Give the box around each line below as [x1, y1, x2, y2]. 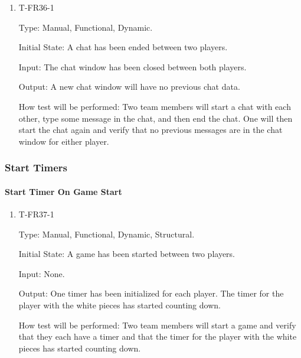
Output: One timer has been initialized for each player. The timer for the [18, 287, 284, 300]
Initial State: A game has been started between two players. [18, 248, 235, 260]
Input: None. [18, 267, 65, 279]
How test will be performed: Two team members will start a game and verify [18, 318, 296, 331]
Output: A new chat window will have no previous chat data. [18, 80, 240, 93]
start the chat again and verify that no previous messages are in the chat [18, 123, 283, 136]
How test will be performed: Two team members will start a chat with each [18, 100, 291, 112]
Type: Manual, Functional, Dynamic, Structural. [18, 227, 195, 240]
